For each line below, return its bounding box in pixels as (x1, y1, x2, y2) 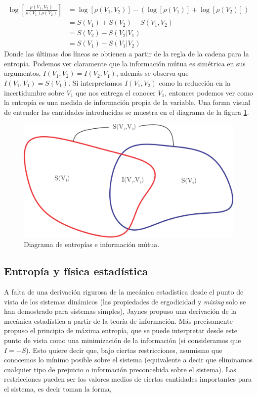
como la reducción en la (159, 77, 231, 88)
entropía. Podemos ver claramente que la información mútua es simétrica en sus (4, 58, 246, 68)
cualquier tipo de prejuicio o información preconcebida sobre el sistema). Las (4, 364, 236, 374)
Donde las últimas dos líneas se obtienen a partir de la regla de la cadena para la (4, 49, 249, 59)
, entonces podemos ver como (165, 87, 253, 98)
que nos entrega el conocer (76, 87, 156, 98)
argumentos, (4, 68, 41, 78)
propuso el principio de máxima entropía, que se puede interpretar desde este (4, 325, 237, 336)
